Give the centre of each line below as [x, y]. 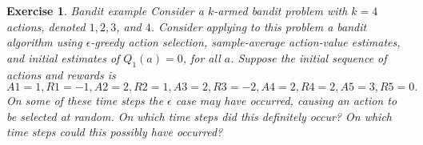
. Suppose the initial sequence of [309, 57]
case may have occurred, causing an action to [286, 101]
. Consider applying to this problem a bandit [259, 26]
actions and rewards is [61, 74]
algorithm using [44, 42]
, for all [202, 57]
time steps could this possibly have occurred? [115, 132]
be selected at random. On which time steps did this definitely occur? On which [199, 116]
